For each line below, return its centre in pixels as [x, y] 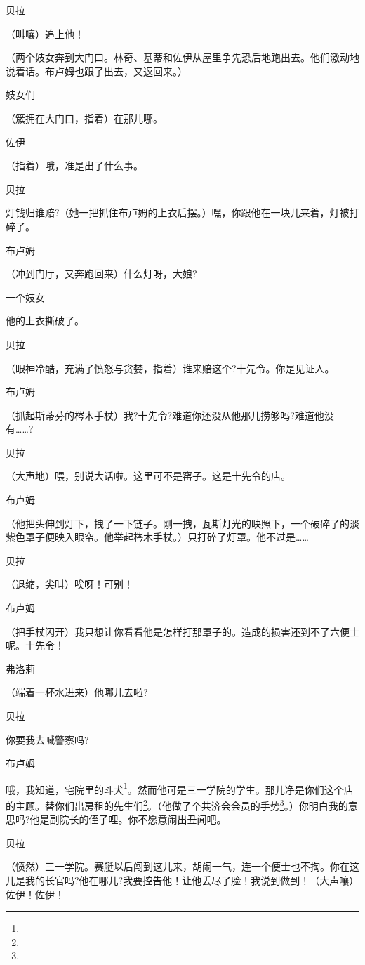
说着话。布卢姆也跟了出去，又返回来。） [97, 71]
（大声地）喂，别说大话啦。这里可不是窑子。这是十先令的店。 [148, 476]
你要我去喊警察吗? [47, 739]
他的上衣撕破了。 [45, 321]
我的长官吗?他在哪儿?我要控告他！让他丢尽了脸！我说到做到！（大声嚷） [192, 880]
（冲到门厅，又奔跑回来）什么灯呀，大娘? [101, 274]
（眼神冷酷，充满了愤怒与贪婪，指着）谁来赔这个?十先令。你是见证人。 [170, 368]
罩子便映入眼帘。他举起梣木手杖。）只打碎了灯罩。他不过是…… [167, 537]
